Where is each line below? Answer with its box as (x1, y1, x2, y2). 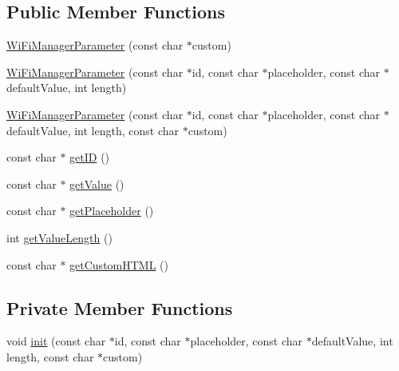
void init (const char (6, 333, 106, 349)
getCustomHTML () (69, 256, 168, 273)
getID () (69, 149, 110, 166)
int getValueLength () (6, 229, 113, 245)
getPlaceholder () (69, 202, 154, 219)
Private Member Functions (6, 295, 233, 320)
